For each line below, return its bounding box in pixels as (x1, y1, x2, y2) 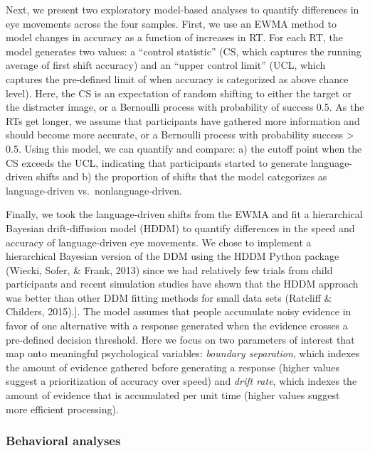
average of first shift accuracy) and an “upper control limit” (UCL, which (6, 58, 326, 72)
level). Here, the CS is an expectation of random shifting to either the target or (6, 85, 352, 100)
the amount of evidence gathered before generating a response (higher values (6, 359, 340, 374)
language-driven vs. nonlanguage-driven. (6, 182, 182, 197)
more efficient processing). (6, 401, 119, 416)
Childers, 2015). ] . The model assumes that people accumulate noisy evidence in (6, 304, 351, 319)
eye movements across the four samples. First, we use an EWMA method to (6, 16, 337, 31)
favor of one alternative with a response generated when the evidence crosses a (6, 318, 348, 333)
